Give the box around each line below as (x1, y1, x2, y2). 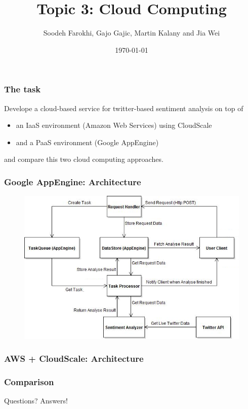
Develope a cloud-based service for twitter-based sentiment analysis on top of (4, 103, 243, 113)
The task (4, 83, 41, 95)
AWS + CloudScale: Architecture (4, 352, 144, 365)
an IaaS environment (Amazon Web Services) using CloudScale (16, 120, 212, 130)
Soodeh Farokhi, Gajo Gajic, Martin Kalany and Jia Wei (43, 27, 220, 38)
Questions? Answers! (4, 395, 68, 406)
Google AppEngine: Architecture (4, 175, 141, 188)
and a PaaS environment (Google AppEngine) (16, 137, 159, 147)
